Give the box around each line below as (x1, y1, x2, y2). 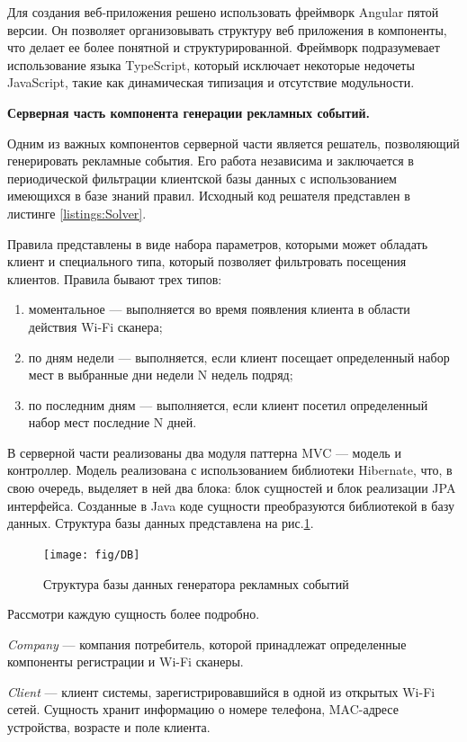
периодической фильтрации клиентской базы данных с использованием (7, 168, 397, 187)
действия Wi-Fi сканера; (28, 317, 163, 335)
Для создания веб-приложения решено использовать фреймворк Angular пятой (7, 3, 439, 21)
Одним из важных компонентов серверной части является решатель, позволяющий (7, 133, 460, 152)
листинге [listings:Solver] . (7, 203, 147, 222)
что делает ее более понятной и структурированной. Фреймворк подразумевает (7, 38, 440, 57)
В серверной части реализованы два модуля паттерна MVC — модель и (7, 443, 401, 461)
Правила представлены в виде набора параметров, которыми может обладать (7, 234, 428, 253)
